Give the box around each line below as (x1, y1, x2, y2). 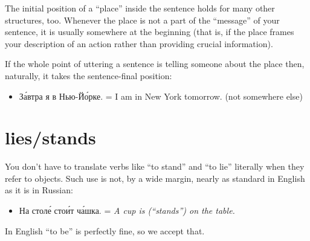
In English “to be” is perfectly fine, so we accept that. (5, 224, 205, 237)
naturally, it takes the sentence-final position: (5, 69, 172, 82)
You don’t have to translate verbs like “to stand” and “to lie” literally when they (5, 160, 305, 173)
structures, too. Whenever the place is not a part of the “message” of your (5, 13, 280, 26)
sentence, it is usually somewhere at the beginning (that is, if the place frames (5, 25, 294, 38)
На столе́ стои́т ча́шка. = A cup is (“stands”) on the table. (19, 204, 235, 217)
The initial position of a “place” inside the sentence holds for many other (5, 2, 275, 14)
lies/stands (5, 125, 96, 150)
